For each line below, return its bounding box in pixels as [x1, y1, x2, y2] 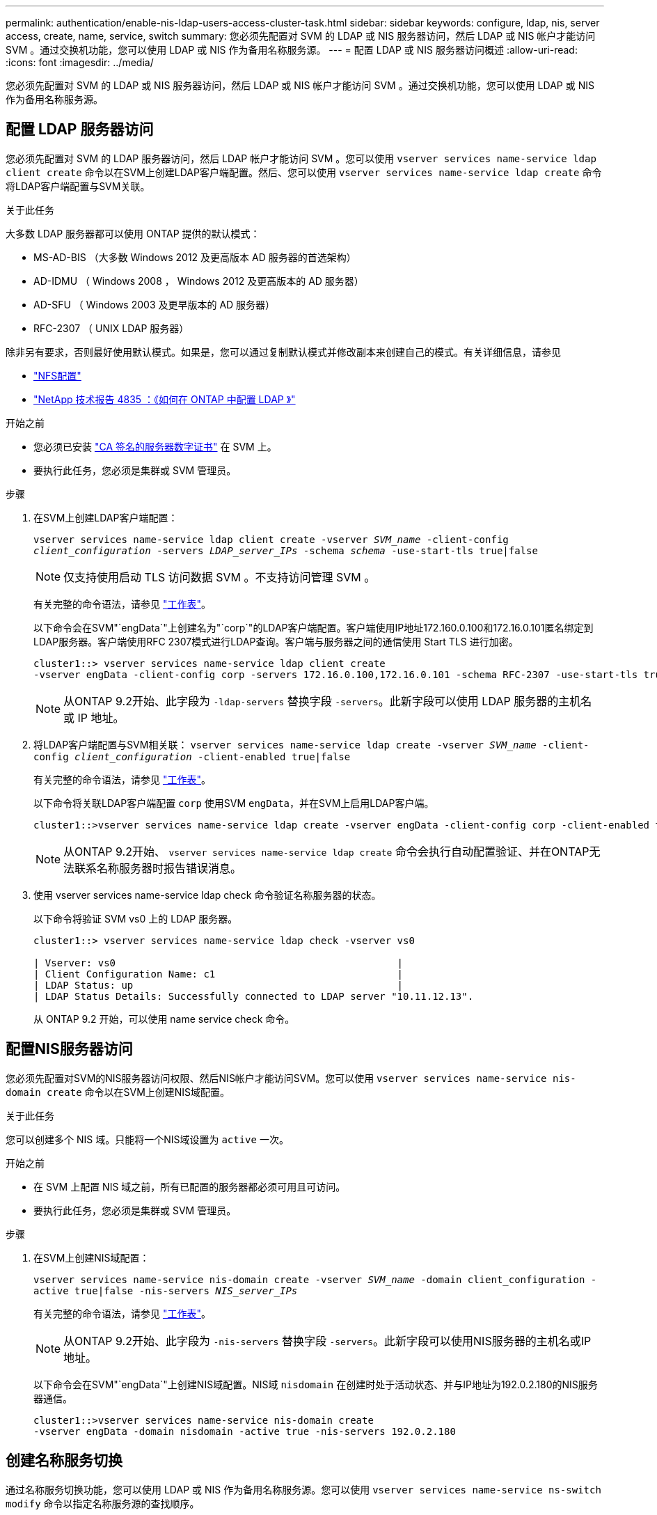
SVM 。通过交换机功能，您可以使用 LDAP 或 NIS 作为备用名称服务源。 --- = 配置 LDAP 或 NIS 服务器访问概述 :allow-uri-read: [6, 44, 578, 56]
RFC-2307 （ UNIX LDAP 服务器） [33, 322, 189, 334]
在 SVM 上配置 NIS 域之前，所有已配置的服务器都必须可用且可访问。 [33, 1180, 346, 1193]
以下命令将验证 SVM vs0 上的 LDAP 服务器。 [33, 912, 238, 925]
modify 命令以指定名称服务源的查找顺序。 [6, 1497, 200, 1509]
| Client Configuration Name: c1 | [33, 968, 404, 980]
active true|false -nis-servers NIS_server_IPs [33, 1285, 298, 1296]
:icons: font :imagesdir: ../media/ [6, 56, 154, 68]
